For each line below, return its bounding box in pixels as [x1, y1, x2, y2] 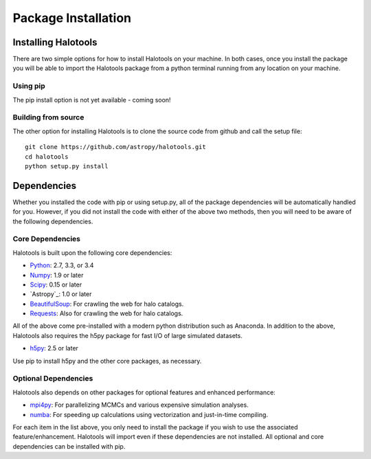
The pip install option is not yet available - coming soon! [12, 96, 171, 104]
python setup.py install [25, 162, 109, 170]
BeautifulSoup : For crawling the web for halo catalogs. [30, 300, 184, 308]
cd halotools [25, 153, 69, 161]
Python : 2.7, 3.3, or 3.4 [30, 261, 94, 269]
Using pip [12, 81, 46, 91]
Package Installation [12, 10, 132, 25]
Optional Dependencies [12, 374, 93, 383]
